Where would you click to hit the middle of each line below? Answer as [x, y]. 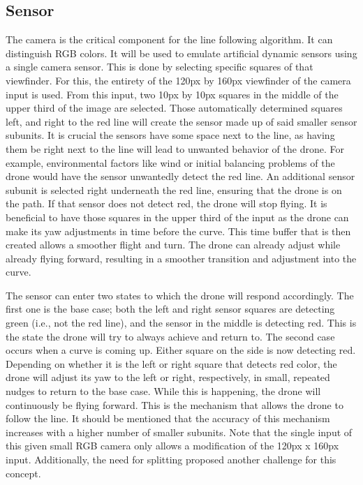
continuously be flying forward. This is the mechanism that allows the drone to [175, 404]
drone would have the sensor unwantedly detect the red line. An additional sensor [180, 176]
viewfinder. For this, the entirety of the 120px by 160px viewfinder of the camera [178, 80]
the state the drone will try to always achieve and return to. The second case [170, 336]
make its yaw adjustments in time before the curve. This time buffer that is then [178, 231]
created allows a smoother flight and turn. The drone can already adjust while [173, 245]
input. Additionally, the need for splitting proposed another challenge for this [171, 460]
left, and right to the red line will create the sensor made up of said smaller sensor [181, 121]
